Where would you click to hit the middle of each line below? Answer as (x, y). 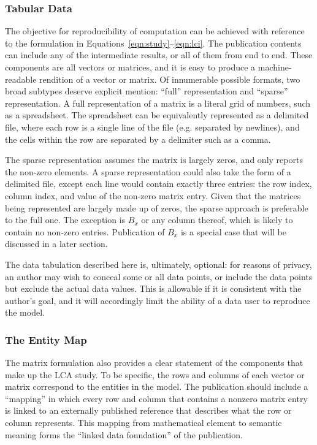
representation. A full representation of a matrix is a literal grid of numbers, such (158, 103)
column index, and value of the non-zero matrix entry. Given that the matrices (153, 195)
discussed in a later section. (56, 244)
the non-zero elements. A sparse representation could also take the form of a (148, 171)
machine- (275, 67)
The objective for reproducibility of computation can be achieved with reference (155, 31)
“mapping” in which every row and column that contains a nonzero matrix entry (156, 398)
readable (21, 79)
